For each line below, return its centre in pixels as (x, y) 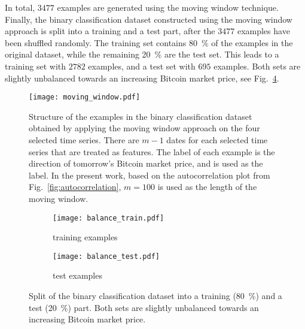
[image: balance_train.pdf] (109, 218)
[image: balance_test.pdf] (106, 256)
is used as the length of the (207, 187)
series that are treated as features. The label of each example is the (152, 151)
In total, (20, 7)
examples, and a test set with (142, 66)
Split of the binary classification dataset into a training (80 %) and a (155, 296)
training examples (85, 237)
